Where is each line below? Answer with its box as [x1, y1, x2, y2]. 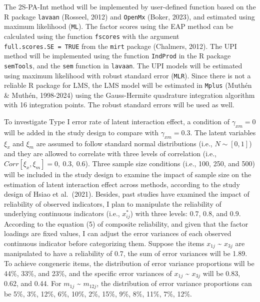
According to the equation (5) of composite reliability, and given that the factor [4, 218, 248, 229]
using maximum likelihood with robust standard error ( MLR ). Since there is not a [4, 70, 251, 80]
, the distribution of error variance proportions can [96, 278, 252, 289]
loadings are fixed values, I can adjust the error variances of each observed [4, 228, 231, 239]
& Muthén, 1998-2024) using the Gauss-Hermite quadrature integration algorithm [4, 89, 255, 100]
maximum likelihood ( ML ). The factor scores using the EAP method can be [4, 21, 233, 31]
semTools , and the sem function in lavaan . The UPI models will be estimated [4, 60, 242, 70]
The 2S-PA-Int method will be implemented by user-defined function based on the [4, 1, 256, 11]
